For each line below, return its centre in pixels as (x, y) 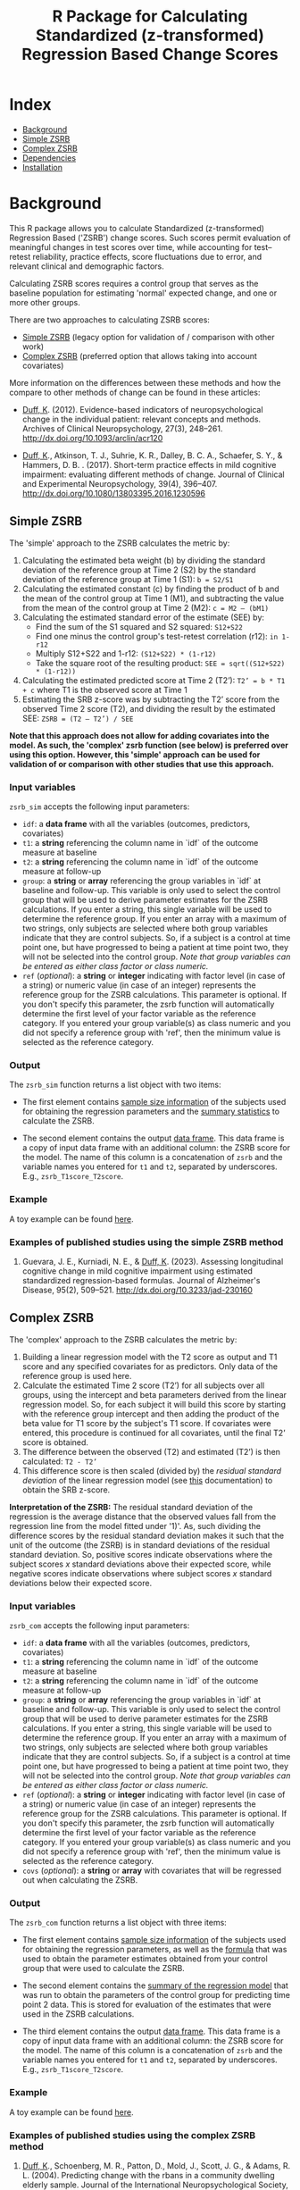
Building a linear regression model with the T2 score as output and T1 (150, 1357)
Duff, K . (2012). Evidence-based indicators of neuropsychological (142, 409)
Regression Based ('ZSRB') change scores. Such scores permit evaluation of (150, 238)
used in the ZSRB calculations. (78, 2014)
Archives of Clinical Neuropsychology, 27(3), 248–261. (122, 428)
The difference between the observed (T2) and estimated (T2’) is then (151, 1451)
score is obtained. (55, 1442)
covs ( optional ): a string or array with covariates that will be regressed (152, 1870)
